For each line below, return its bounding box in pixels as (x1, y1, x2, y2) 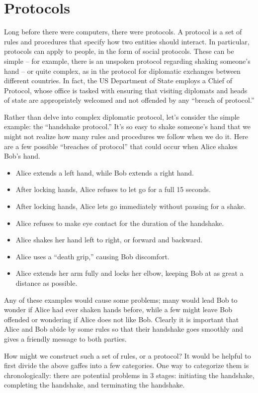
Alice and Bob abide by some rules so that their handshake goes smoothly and (4, 324, 243, 334)
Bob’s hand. (4, 151, 41, 161)
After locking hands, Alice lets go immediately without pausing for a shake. (15, 201, 246, 211)
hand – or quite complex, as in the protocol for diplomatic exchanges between (4, 65, 241, 76)
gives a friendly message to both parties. (4, 333, 127, 344)
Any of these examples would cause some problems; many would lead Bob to (4, 294, 238, 305)
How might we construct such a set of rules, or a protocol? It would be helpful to (4, 350, 251, 361)
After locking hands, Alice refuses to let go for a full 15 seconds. (15, 184, 211, 195)
